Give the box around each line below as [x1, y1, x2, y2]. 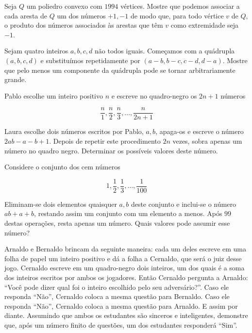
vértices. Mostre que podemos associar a [120, 1, 240, 11]
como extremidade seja [170, 20, 239, 30]
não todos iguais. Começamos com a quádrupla [95, 46, 235, 56]
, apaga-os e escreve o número [155, 126, 244, 136]
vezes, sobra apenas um [172, 136, 242, 146]
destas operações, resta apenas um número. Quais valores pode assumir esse [4, 218, 230, 228]
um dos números [57, 10, 106, 20]
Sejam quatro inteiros [4, 46, 68, 56]
